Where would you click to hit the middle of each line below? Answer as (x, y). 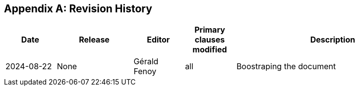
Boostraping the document (286, 67)
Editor (158, 40)
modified (210, 50)
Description (333, 40)
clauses (210, 40)
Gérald (146, 62)
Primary (210, 30)
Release (94, 40)
